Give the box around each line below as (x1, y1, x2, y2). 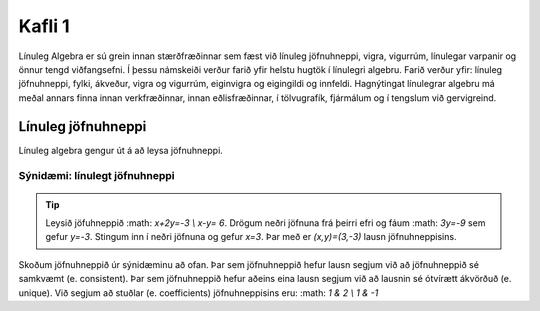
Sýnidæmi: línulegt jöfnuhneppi (18, 169, 175, 183)
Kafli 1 (18, 15, 70, 37)
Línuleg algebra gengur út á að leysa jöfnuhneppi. (18, 144, 224, 156)
